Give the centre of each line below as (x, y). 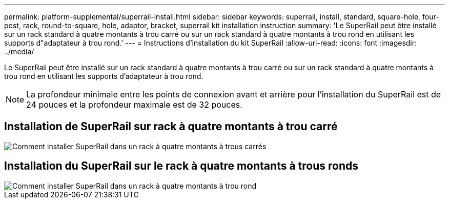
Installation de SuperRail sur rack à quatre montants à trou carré (171, 127)
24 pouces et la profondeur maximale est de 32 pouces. (134, 105)
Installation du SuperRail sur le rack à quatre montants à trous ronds (181, 166)
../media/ (19, 52)
